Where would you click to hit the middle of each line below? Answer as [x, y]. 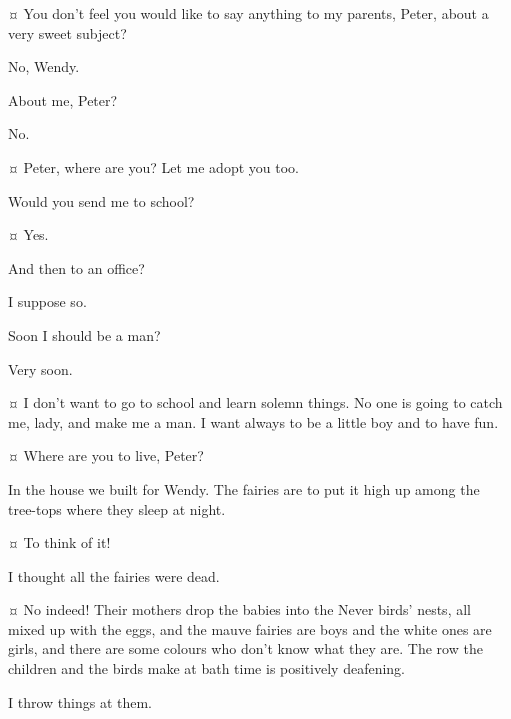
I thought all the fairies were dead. [114, 575]
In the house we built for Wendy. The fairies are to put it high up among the [244, 488]
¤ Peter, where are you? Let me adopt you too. [153, 166]
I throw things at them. [80, 701]
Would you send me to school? [101, 200]
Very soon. [40, 368]
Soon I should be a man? [84, 334]
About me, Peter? [63, 99]
